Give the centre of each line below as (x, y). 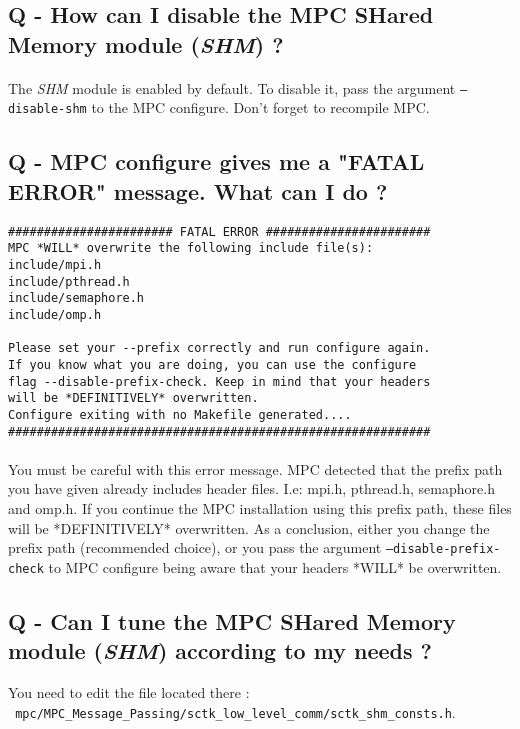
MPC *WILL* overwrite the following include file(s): (191, 248)
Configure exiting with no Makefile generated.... (180, 414)
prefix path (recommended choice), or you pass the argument (195, 547)
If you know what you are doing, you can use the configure (212, 364)
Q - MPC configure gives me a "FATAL (216, 161)
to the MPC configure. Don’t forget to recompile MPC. (260, 107)
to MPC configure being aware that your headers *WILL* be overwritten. (275, 566)
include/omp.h (55, 314)
